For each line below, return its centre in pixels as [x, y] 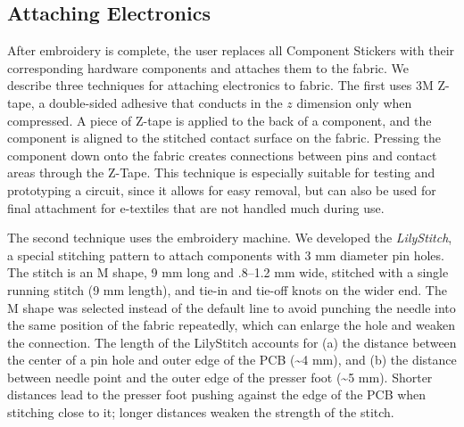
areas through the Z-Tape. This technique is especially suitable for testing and [221, 172]
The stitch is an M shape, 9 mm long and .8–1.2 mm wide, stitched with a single [228, 272]
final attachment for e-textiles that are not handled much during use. [196, 207]
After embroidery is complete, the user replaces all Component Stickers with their [231, 50]
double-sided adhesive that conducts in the [166, 102]
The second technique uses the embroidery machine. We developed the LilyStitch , [230, 238]
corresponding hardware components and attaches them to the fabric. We [208, 67]
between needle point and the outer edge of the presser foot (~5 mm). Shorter [220, 377]
